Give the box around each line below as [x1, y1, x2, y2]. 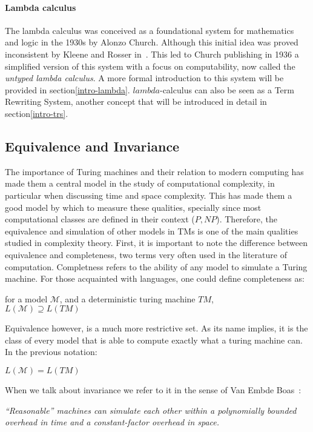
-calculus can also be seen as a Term [159, 83, 294, 96]
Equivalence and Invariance [5, 136, 180, 155]
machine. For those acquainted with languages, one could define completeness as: [5, 272, 305, 285]
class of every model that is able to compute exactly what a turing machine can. [5, 333, 303, 346]
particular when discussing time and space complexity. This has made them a [5, 188, 292, 201]
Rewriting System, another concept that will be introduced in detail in [5, 95, 267, 108]
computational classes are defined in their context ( [5, 213, 195, 225]
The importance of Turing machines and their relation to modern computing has [5, 165, 304, 178]
